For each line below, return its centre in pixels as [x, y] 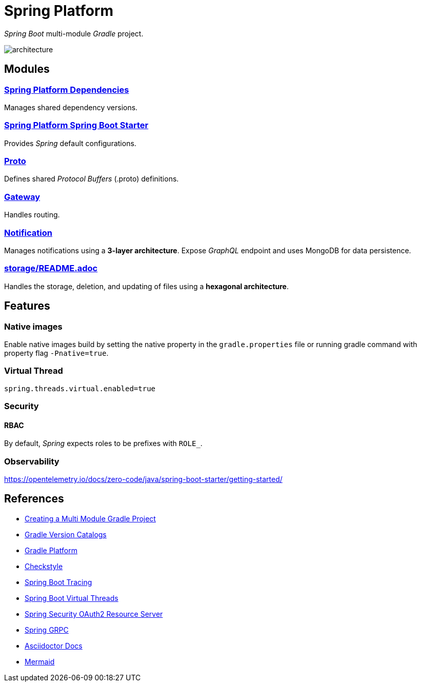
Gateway [22, 197]
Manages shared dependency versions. [71, 107]
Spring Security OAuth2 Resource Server [94, 614]
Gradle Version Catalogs [66, 534]
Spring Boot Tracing [58, 582]
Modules [27, 69]
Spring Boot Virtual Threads [72, 598]
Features [27, 306]
